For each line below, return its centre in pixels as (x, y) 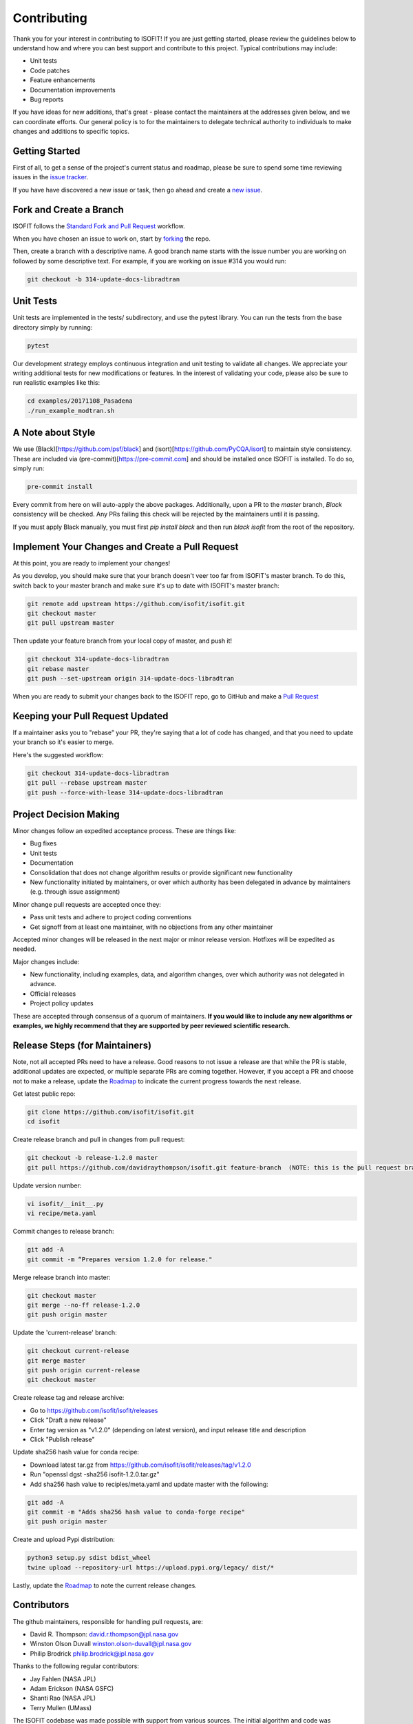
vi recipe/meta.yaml (62, 1213)
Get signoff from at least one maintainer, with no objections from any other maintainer (151, 927)
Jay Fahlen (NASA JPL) (63, 1678)
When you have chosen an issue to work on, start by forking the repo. (112, 239)
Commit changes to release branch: (63, 1232)
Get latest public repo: (44, 1094)
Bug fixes (43, 843)
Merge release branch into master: (62, 1277)
